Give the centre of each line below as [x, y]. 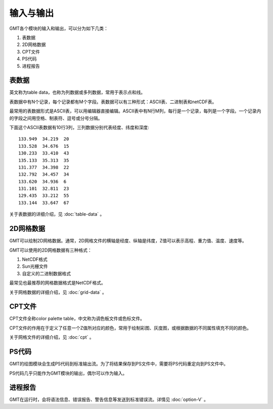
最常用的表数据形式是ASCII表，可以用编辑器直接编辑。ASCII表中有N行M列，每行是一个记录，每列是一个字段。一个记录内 [135, 111]
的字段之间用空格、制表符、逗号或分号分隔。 [56, 118]
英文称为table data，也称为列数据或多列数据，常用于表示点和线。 [77, 92]
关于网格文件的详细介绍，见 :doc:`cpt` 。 [52, 337]
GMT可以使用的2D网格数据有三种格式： [51, 250]
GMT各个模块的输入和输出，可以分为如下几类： [59, 28]
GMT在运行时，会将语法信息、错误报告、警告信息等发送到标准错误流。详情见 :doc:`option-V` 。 [109, 399]
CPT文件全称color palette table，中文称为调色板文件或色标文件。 [77, 318]
